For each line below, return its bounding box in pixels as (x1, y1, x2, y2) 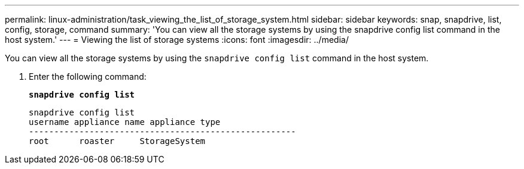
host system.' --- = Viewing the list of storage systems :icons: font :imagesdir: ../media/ (5, 35, 349, 45)
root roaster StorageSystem (29, 136, 206, 146)
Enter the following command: (29, 71, 147, 82)
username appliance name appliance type (29, 117, 221, 127)
